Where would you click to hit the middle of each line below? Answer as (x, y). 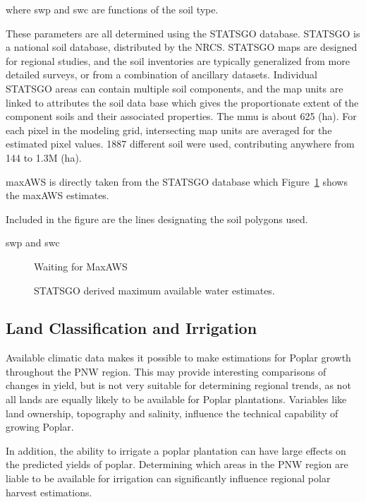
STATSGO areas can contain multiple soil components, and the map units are (175, 88)
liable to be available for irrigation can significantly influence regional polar (168, 478)
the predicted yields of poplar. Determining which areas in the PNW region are (177, 464)
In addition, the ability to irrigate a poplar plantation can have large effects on (176, 450)
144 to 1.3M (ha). (44, 157)
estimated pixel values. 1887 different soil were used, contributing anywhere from (180, 144)
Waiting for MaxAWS (81, 266)
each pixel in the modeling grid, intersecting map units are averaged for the (169, 130)
